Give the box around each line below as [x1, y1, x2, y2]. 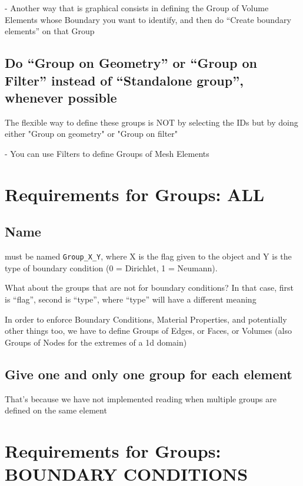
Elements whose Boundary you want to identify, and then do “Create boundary [5, 13, 291, 25]
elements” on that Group [5, 25, 95, 37]
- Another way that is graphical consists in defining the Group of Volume [5, 2, 269, 14]
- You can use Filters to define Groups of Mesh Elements [5, 147, 209, 159]
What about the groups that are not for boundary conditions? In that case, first [5, 281, 294, 294]
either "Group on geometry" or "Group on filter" [5, 127, 178, 140]
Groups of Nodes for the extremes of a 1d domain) [5, 336, 187, 348]
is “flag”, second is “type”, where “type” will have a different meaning [5, 293, 257, 305]
